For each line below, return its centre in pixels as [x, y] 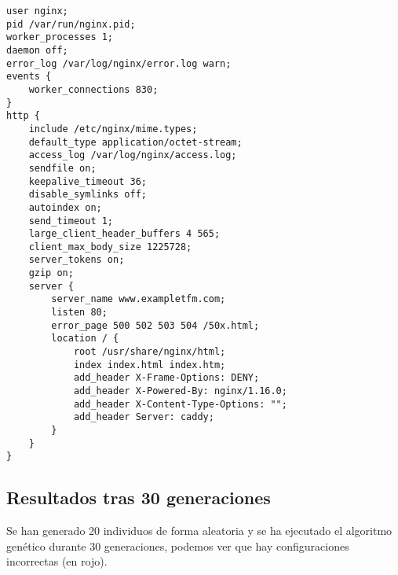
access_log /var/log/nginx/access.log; [133, 155]
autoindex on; [65, 207]
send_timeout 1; [71, 221]
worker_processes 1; [60, 37]
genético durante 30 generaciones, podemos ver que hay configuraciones [178, 546]
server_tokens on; [77, 260]
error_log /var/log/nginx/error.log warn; [119, 63]
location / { [85, 339]
